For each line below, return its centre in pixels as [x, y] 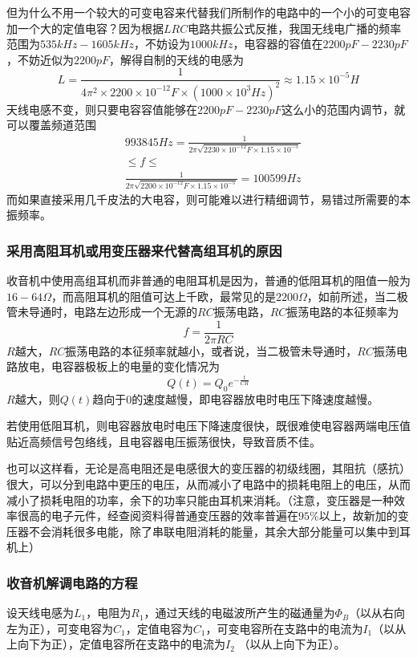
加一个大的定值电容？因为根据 [85, 28]
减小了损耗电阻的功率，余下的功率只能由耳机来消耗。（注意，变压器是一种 [200, 500]
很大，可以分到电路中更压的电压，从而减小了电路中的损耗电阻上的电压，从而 [208, 484]
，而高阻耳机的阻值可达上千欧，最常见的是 [163, 296]
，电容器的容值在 [278, 44]
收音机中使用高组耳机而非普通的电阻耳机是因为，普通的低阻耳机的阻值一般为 [208, 280]
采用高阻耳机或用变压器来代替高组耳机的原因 [144, 250]
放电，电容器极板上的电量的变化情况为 [118, 366]
